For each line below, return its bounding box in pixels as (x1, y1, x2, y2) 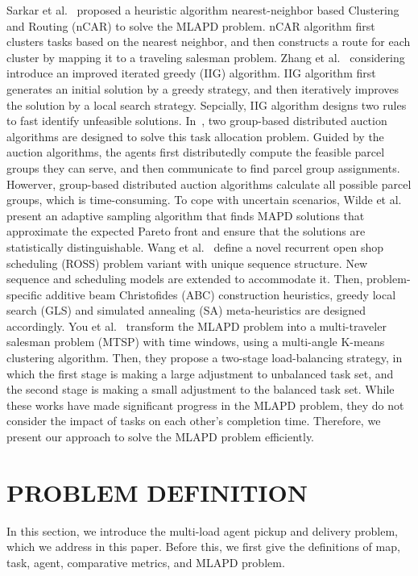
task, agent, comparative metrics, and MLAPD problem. (6, 553, 285, 570)
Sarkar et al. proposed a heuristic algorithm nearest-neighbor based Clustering (6, 2, 399, 18)
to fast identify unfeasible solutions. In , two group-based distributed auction (6, 112, 387, 129)
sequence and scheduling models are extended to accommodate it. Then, (6, 270, 363, 287)
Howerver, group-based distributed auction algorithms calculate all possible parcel (6, 175, 412, 192)
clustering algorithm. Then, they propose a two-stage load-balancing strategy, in (6, 349, 403, 366)
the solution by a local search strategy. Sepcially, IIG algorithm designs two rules (6, 96, 407, 113)
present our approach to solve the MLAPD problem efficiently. (6, 428, 315, 445)
